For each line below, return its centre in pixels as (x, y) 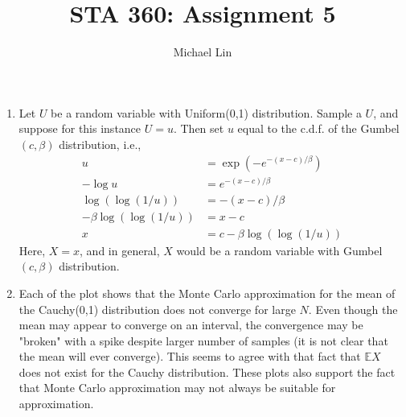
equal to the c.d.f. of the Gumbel (318, 128)
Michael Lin (203, 52)
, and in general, (120, 250)
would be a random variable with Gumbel (279, 250)
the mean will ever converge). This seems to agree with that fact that (190, 356)
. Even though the (353, 309)
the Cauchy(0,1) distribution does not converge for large (157, 309)
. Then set (199, 128)
